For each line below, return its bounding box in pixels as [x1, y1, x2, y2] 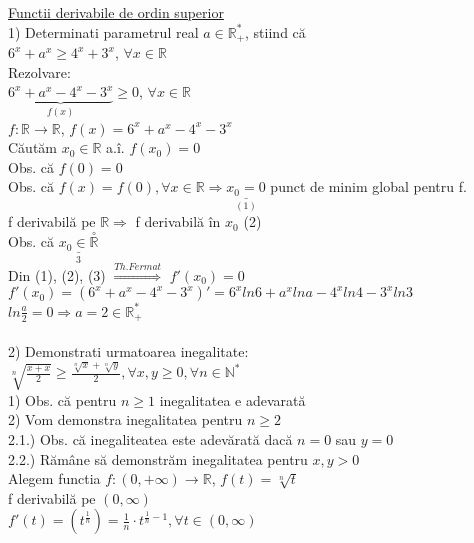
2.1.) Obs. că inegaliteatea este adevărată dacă [8, 428, 293, 449]
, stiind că [245, 21, 306, 42]
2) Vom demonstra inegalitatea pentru [8, 409, 243, 430]
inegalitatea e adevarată [159, 389, 306, 410]
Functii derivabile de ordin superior [8, 2, 224, 22]
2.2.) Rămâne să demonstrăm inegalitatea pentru [8, 448, 308, 469]
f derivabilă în [135, 211, 221, 232]
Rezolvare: [8, 61, 71, 82]
